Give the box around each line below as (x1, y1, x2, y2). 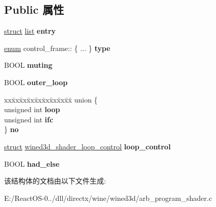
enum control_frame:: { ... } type (4, 42, 111, 53)
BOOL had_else (4, 158, 60, 169)
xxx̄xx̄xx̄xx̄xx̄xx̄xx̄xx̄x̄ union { (4, 94, 98, 105)
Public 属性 (4, 2, 64, 17)
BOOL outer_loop (4, 76, 68, 87)
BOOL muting (4, 60, 52, 70)
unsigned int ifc (4, 114, 53, 124)
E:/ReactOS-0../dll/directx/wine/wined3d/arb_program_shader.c (4, 192, 212, 203)
